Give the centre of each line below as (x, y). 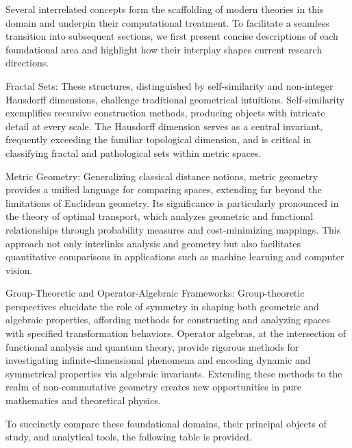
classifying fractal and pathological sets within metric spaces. (134, 152)
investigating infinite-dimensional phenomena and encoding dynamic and (158, 360)
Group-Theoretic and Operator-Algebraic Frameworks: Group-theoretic (155, 293)
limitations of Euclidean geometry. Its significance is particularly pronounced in (172, 202)
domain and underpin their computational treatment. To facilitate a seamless (167, 22)
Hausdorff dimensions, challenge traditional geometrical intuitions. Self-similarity (175, 99)
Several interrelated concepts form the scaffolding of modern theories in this (165, 9)
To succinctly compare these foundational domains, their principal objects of (166, 423)
